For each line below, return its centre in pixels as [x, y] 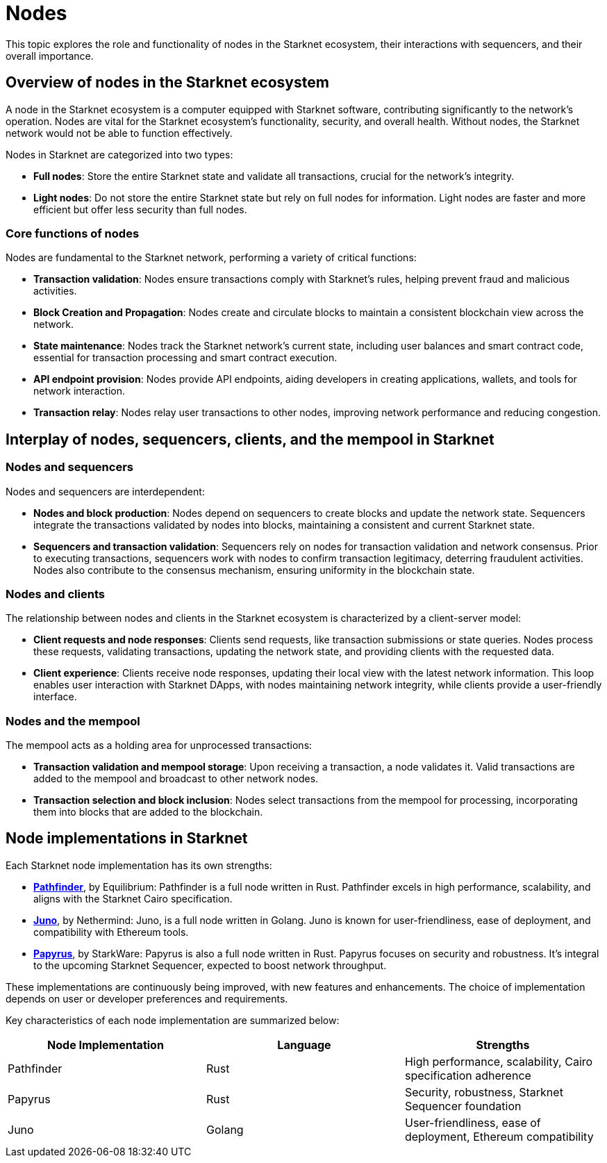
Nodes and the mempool [73, 721]
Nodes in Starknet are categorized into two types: [119, 154]
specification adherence [468, 1075]
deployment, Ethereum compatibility [499, 1136]
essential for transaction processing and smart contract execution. [185, 358]
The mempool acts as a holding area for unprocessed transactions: [159, 745]
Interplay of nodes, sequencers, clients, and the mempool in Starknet [250, 439]
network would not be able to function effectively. [119, 133]
